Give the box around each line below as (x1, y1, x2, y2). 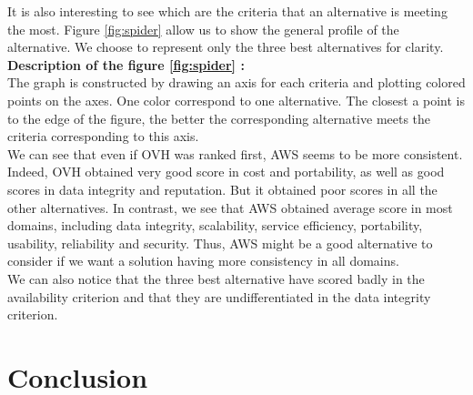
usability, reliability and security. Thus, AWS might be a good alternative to (7, 233, 433, 252)
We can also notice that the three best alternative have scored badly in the (7, 268, 425, 288)
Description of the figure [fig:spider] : (7, 55, 245, 74)
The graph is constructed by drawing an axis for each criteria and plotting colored (7, 73, 466, 92)
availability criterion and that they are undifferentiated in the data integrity (7, 287, 431, 306)
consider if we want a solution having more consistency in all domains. (7, 251, 399, 270)
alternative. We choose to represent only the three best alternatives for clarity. (7, 37, 444, 56)
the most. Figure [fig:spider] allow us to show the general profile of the (7, 19, 399, 38)
